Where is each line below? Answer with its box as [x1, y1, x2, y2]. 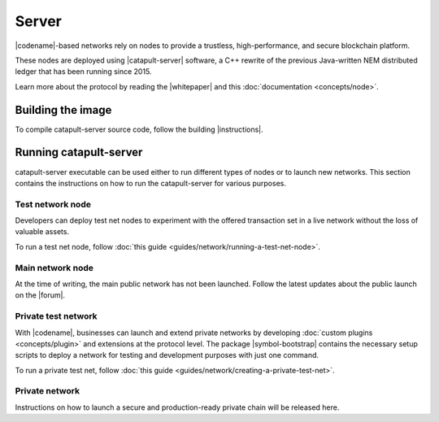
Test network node [15, 198, 91, 210]
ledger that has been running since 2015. [15, 67, 152, 76]
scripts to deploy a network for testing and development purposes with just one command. [15, 350, 319, 360]
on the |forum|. [15, 290, 65, 300]
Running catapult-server [15, 146, 143, 159]
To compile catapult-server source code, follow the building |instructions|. [15, 124, 263, 134]
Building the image [15, 102, 112, 117]
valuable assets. [15, 227, 69, 237]
